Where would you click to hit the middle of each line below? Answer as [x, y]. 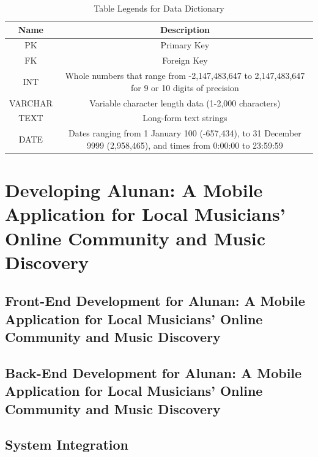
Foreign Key [185, 60]
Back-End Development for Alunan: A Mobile [153, 372]
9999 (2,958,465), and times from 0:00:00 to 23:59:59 [185, 145]
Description [185, 29]
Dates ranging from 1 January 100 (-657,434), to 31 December [185, 133]
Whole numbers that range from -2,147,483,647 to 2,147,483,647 [185, 76]
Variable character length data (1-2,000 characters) [185, 102]
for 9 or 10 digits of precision [185, 87]
